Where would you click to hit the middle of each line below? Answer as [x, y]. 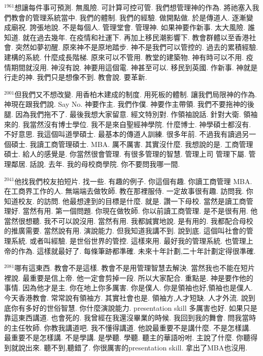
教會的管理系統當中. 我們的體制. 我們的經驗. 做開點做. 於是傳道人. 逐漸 [128, 17]
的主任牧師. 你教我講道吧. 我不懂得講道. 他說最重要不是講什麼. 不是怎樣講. [128, 327]
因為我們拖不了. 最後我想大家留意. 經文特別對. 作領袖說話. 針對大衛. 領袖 [137, 114]
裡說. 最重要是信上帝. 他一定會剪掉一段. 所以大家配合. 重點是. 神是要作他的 [129, 277]
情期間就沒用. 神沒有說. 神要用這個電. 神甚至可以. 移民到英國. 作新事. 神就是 [131, 67]
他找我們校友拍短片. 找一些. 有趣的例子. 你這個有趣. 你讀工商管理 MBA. [133, 181]
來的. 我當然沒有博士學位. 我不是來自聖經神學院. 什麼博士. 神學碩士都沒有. [128, 124]
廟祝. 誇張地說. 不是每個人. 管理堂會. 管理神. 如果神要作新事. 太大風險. [128, 27]
